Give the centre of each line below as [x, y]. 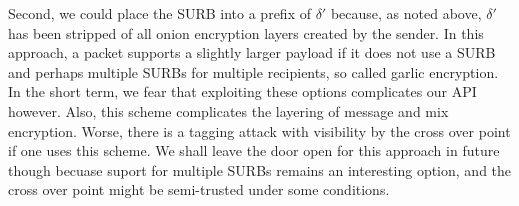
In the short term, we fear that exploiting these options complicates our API [242, 91]
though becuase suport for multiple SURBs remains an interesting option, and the [260, 169]
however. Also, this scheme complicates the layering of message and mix [228, 110]
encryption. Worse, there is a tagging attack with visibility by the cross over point [259, 130]
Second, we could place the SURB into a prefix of [159, 13]
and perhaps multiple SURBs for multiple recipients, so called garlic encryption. [253, 71]
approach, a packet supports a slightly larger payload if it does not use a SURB [252, 52]
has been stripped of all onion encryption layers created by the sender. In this [246, 32]
